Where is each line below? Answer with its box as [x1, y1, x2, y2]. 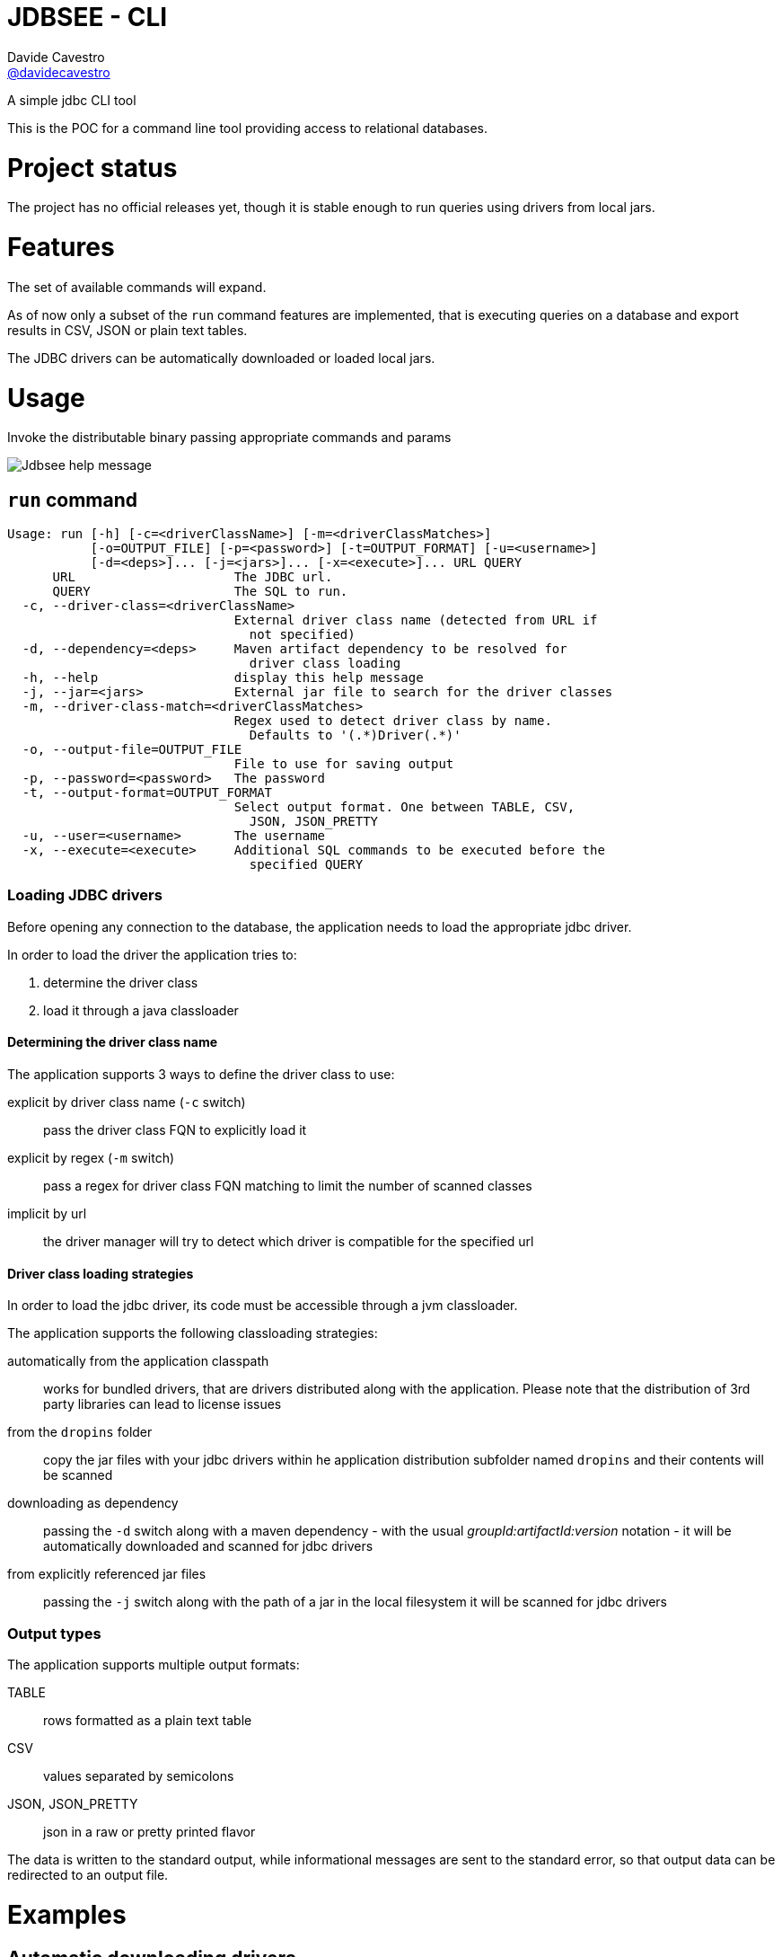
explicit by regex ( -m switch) [7, 1150, 175, 1166]
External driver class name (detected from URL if [233, 613, 598, 628]
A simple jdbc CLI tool [7, 92, 136, 108]
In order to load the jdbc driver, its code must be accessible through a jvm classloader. [7, 1297, 518, 1314]
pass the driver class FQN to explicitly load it [43, 1122, 307, 1138]
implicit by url [7, 1206, 87, 1222]
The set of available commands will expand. [7, 279, 267, 295]
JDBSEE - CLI [7, 2, 168, 32]
